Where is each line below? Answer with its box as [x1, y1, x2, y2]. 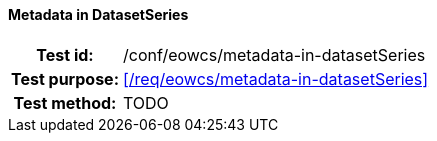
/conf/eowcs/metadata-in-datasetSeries [122, 44, 426, 65]
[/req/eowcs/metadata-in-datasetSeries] [122, 68, 429, 89]
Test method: [13, 92, 117, 113]
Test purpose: [11, 68, 119, 89]
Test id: [36, 44, 94, 65]
